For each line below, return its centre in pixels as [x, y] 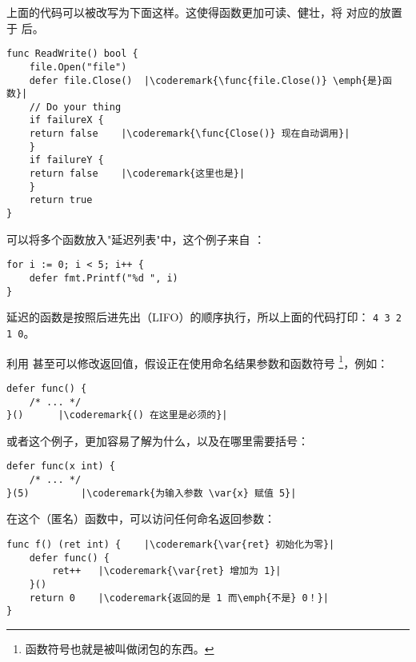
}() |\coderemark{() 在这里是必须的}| [117, 415]
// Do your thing [75, 107]
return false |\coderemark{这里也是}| [137, 174]
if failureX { [66, 120]
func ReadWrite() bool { [72, 54]
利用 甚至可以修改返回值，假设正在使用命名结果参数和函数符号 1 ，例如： [198, 361]
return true [61, 200]
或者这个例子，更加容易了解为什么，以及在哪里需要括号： [158, 440]
